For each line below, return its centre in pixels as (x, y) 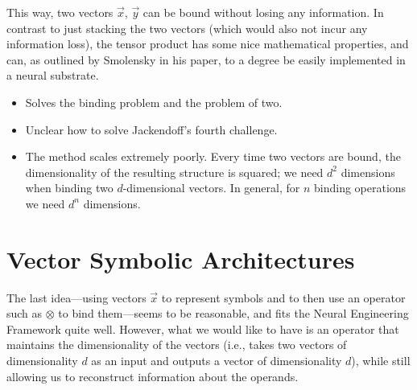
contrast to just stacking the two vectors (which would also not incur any (187, 28)
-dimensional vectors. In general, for (211, 188)
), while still (381, 361)
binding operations (360, 188)
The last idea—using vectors (76, 297)
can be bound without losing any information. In (263, 12)
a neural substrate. (53, 75)
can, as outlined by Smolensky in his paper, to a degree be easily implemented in (206, 59)
